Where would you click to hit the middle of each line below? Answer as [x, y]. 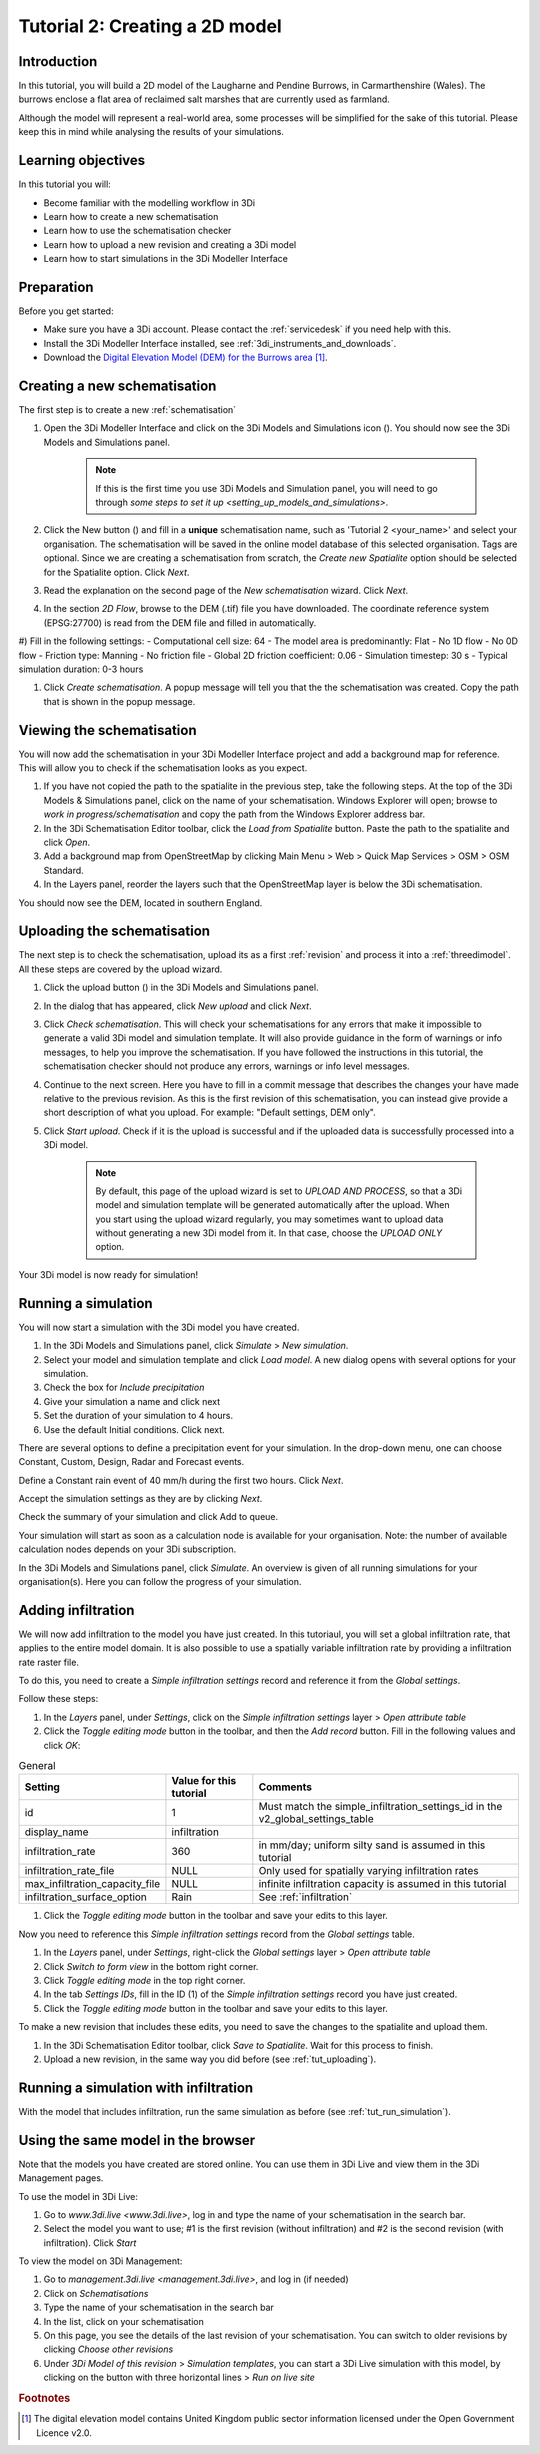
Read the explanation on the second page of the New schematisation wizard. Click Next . [226, 590]
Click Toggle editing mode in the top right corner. [144, 1980]
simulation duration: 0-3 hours [81, 669]
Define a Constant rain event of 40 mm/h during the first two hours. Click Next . [181, 1480]
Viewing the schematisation [107, 730]
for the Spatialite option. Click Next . [116, 572]
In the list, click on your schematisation [123, 2321]
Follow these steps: [58, 1699]
